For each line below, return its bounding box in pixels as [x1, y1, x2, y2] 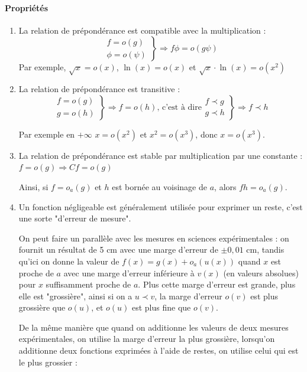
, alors [214, 180, 237, 192]
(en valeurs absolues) [223, 266, 299, 279]
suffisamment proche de [46, 278, 131, 291]
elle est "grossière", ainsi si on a [18, 289, 133, 302]
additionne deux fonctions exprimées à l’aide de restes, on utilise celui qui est [18, 344, 299, 357]
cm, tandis [246, 243, 285, 256]
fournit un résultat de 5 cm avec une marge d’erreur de [18, 243, 218, 256]
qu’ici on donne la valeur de [18, 254, 119, 267]
